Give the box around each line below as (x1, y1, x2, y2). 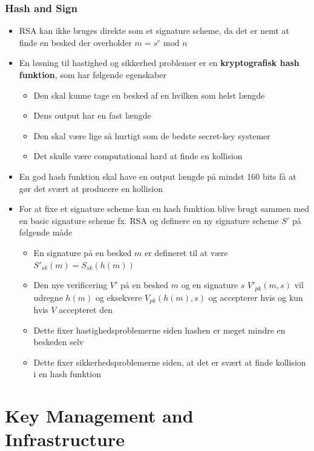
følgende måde (19, 226, 73, 239)
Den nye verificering (33, 278, 108, 291)
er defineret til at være (145, 246, 228, 258)
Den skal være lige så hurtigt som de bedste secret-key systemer (33, 129, 270, 142)
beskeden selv (33, 335, 84, 348)
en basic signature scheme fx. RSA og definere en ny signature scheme (19, 214, 279, 226)
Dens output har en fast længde (33, 109, 151, 122)
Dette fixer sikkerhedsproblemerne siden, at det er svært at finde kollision (33, 355, 306, 368)
